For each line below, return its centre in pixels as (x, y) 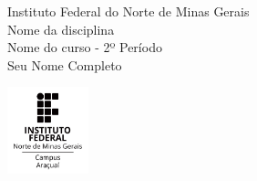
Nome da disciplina (61, 29)
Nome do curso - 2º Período (85, 47)
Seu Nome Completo (65, 64)
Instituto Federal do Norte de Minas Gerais (128, 11)
